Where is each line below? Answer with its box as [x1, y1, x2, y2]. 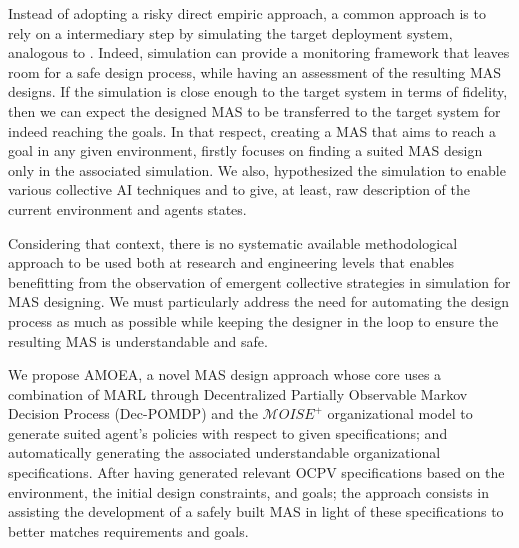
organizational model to [327, 403, 473, 424]
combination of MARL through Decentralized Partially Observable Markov [8, 383, 468, 404]
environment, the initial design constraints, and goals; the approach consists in [8, 481, 489, 502]
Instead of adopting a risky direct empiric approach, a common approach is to [8, 3, 486, 23]
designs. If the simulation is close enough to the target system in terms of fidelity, [8, 81, 508, 102]
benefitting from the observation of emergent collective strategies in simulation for [8, 271, 511, 292]
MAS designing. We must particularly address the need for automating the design [8, 291, 510, 312]
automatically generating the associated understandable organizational [8, 442, 441, 463]
